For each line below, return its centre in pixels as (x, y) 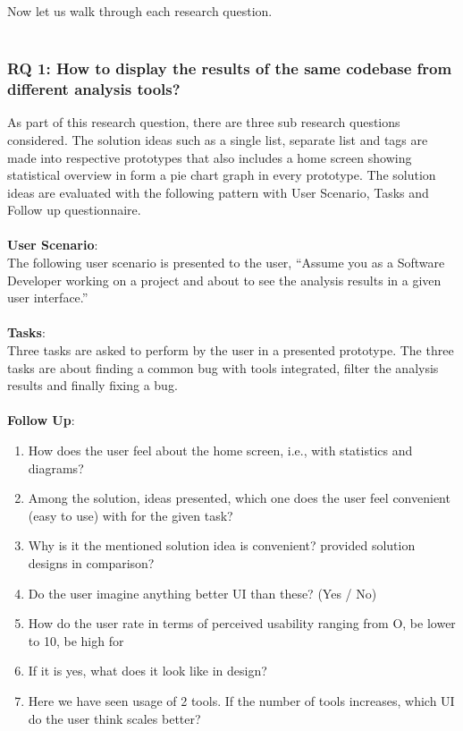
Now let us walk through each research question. (140, 11)
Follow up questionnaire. (74, 210)
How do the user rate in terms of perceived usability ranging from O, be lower (242, 623)
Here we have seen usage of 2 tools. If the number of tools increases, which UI (241, 700)
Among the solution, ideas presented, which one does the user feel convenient (239, 498)
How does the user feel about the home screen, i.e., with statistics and (220, 450)
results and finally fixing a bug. (93, 385)
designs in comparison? (91, 562)
